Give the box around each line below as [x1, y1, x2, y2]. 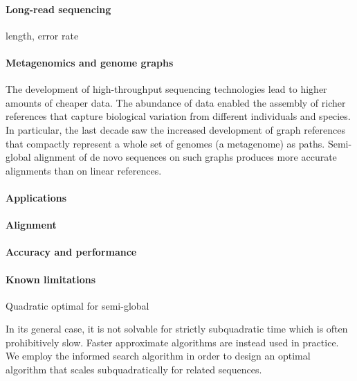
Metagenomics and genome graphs [6, 55, 174, 69]
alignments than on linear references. [6, 163, 162, 177]
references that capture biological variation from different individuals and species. [6, 109, 351, 123]
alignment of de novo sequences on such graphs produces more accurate [34, 150, 337, 164]
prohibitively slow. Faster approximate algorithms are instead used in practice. [6, 335, 339, 349]
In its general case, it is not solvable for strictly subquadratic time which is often [6, 321, 348, 336]
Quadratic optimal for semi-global [6, 298, 149, 312]
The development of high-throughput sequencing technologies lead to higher [6, 82, 327, 96]
